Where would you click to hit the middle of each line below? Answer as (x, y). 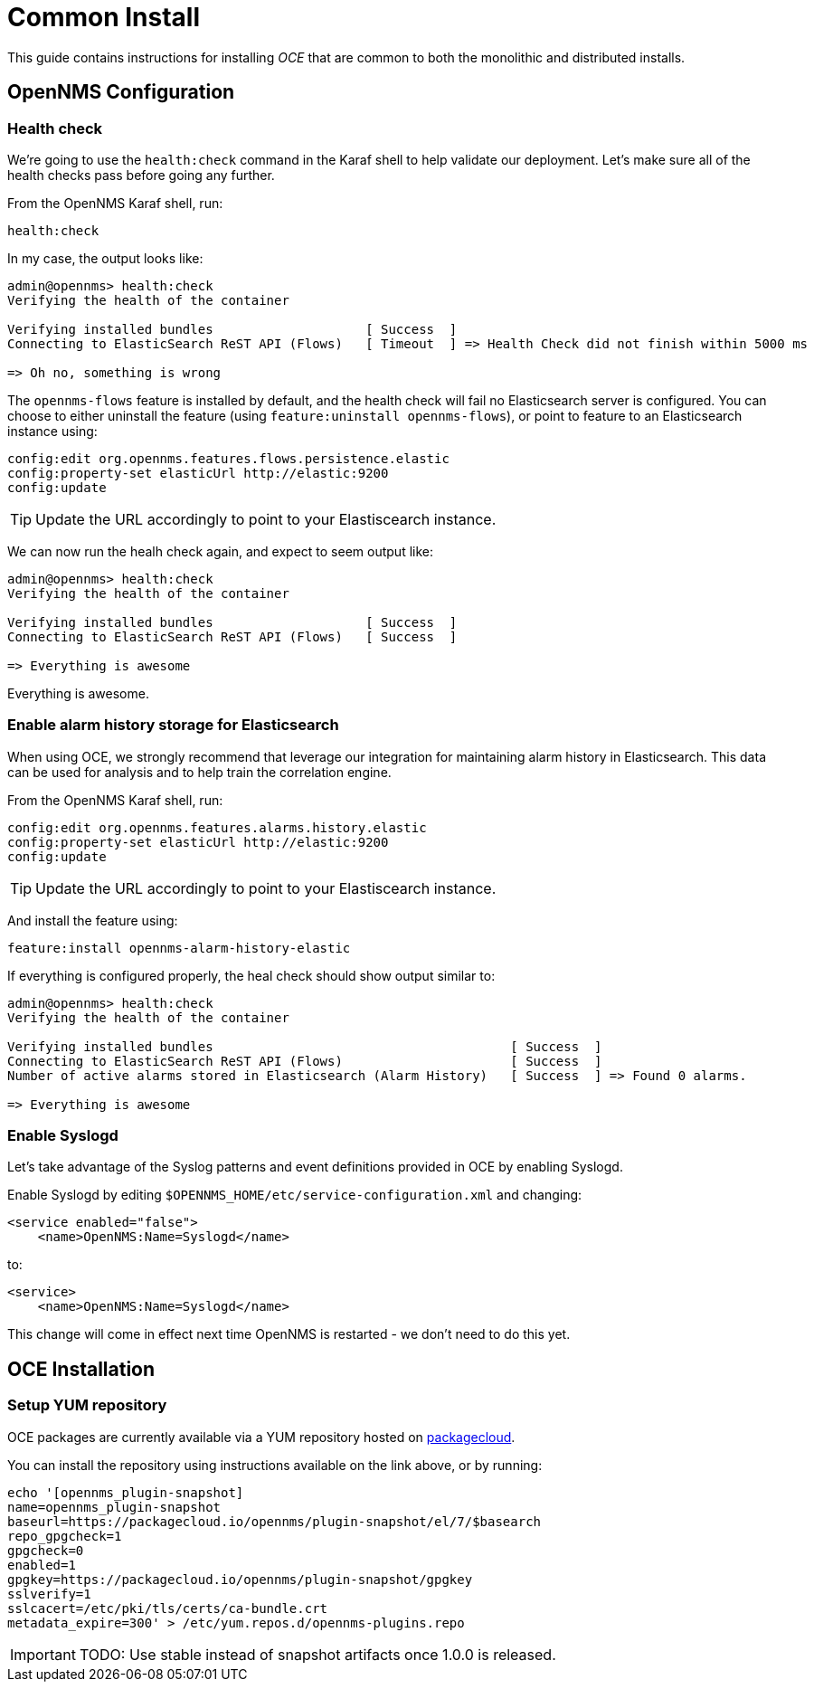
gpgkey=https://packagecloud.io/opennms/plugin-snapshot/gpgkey (240, 1579)
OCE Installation (81, 1369)
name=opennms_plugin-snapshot (114, 1507)
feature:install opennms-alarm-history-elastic (179, 948)
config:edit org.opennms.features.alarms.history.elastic (217, 827)
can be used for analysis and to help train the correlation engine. (199, 772)
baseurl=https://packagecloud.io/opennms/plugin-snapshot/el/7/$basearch (274, 1521)
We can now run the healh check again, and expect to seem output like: (220, 551)
